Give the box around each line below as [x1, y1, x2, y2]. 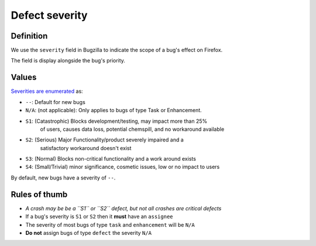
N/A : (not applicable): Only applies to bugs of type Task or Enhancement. [25, 107, 202, 114]
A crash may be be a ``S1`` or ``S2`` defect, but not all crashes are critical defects [25, 205, 222, 212]
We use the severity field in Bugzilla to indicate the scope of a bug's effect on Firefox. [11, 47, 223, 54]
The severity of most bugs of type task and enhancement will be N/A [25, 221, 195, 228]
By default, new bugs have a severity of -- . [11, 174, 116, 181]
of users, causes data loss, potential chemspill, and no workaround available [40, 126, 225, 133]
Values [11, 72, 37, 82]
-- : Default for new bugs [25, 98, 86, 105]
